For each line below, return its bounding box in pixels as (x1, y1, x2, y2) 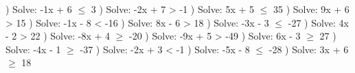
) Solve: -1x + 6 (5, 2, 72, 16)
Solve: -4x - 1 (5, 42, 61, 56)
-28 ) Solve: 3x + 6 (268, 42, 349, 56)
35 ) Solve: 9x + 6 (273, 2, 350, 16)
